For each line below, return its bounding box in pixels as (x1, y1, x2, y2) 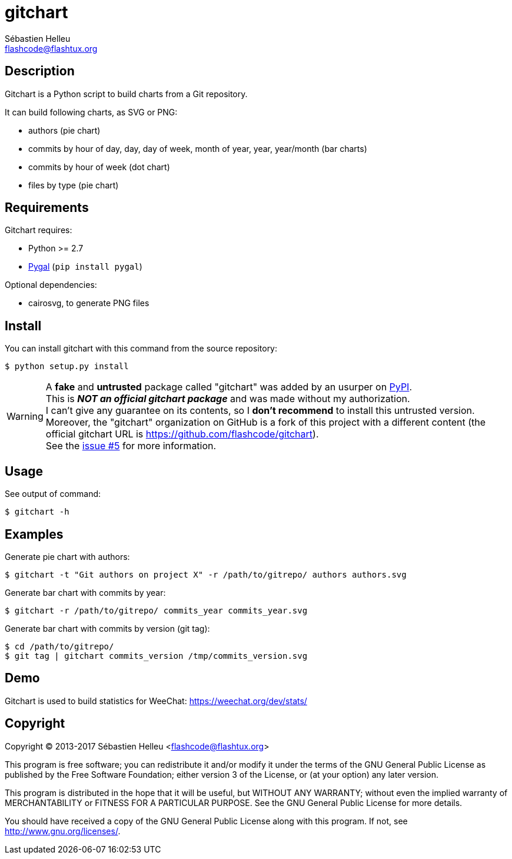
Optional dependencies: (5, 280, 97, 290)
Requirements (5, 200, 89, 215)
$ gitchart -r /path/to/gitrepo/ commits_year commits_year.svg (5, 605, 308, 615)
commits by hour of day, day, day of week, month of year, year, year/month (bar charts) (28, 143, 367, 154)
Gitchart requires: (5, 225, 72, 236)
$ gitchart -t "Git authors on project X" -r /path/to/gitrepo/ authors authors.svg (5, 569, 407, 579)
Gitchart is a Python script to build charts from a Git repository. (5, 88, 248, 99)
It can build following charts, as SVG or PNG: (5, 107, 178, 117)
